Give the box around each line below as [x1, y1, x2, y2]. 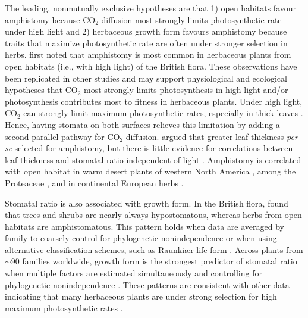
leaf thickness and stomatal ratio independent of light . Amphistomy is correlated [5, 153, 301, 166]
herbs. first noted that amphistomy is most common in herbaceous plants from [5, 48, 291, 61]
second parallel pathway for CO [5, 130, 120, 142]
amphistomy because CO [5, 13, 96, 26]
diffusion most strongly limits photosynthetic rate [101, 13, 282, 26]
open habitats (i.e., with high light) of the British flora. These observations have [5, 60, 297, 72]
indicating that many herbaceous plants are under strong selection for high [5, 290, 277, 303]
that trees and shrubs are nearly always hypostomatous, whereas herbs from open [5, 208, 302, 221]
